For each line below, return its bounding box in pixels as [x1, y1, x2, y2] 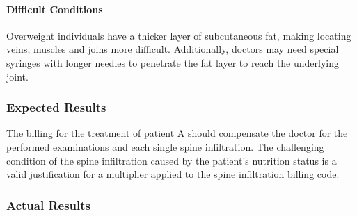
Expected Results [6, 99, 106, 116]
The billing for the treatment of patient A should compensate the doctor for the [6, 126, 348, 140]
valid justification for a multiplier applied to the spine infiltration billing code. [6, 167, 340, 181]
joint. [6, 69, 29, 83]
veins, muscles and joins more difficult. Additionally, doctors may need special [6, 42, 339, 56]
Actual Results [6, 196, 91, 213]
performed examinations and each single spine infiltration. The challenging [6, 139, 324, 153]
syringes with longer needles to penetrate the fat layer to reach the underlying [6, 55, 340, 69]
